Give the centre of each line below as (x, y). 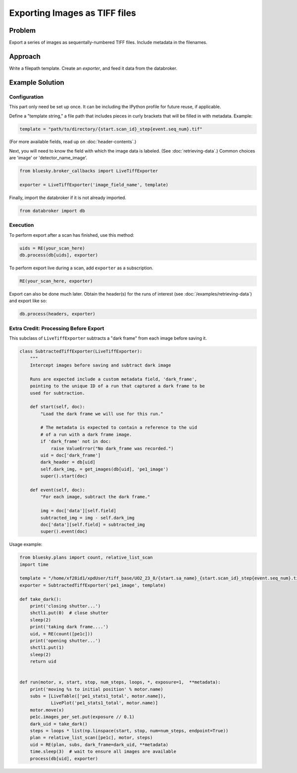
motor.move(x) (47, 710)
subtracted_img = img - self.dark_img (87, 518)
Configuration (26, 97)
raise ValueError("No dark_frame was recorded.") (112, 448)
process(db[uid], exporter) (64, 758)
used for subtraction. (57, 393)
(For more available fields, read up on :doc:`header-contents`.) (73, 142)
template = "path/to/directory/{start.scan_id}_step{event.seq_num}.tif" (111, 129)
